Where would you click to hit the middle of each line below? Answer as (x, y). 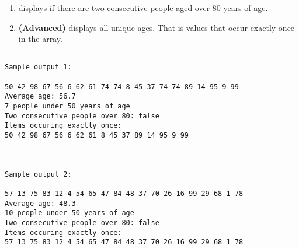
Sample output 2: (38, 174)
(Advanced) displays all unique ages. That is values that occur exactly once (157, 27)
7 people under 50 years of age (67, 106)
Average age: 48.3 (40, 203)
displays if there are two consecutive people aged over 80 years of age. (143, 8)
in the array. (40, 39)
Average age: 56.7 (40, 97)
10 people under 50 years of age (69, 213)
